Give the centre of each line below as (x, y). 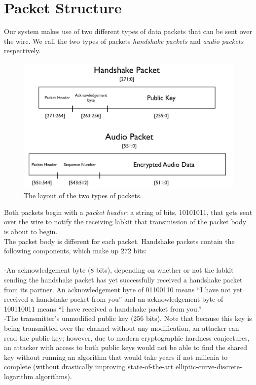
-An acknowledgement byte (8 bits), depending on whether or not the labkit (119, 270)
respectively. (22, 51)
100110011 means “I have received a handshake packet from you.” (103, 308)
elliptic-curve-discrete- (209, 367)
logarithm (19, 376)
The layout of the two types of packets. (83, 195)
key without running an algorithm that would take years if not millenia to (116, 357)
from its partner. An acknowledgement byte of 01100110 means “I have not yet (123, 289)
